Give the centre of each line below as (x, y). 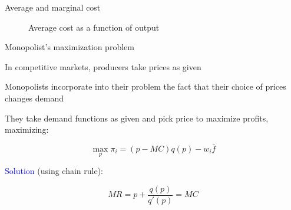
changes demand (34, 98)
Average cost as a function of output (94, 27)
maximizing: (27, 129)
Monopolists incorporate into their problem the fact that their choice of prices (145, 86)
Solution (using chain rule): (54, 171)
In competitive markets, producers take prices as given (103, 66)
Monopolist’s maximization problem (70, 47)
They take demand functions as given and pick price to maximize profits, (137, 118)
